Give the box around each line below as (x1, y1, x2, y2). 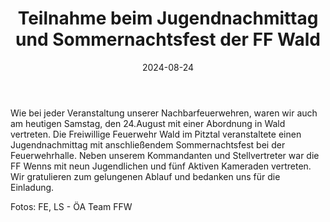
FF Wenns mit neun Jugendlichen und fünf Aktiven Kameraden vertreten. (10, 160, 312, 172)
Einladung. (10, 181, 55, 193)
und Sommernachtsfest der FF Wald (15, 28, 321, 51)
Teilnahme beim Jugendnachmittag (17, 7, 319, 30)
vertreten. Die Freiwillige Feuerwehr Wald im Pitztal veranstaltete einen (10, 128, 302, 140)
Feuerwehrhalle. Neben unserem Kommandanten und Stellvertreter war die (10, 149, 320, 161)
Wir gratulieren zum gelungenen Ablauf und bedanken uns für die (10, 170, 281, 182)
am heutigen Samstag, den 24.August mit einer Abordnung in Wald (10, 117, 286, 129)
